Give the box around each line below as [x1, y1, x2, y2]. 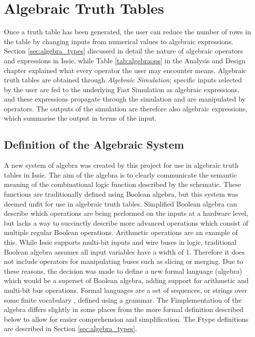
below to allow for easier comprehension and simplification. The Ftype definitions [4, 313, 249, 324]
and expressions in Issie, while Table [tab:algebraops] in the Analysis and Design [4, 55, 246, 65]
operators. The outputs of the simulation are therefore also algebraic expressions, [4, 103, 247, 113]
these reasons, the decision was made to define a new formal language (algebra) [4, 265, 242, 276]
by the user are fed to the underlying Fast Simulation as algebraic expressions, [4, 84, 239, 94]
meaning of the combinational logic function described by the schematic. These [4, 179, 241, 189]
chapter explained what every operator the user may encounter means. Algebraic [4, 65, 247, 75]
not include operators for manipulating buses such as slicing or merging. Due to [4, 256, 243, 266]
